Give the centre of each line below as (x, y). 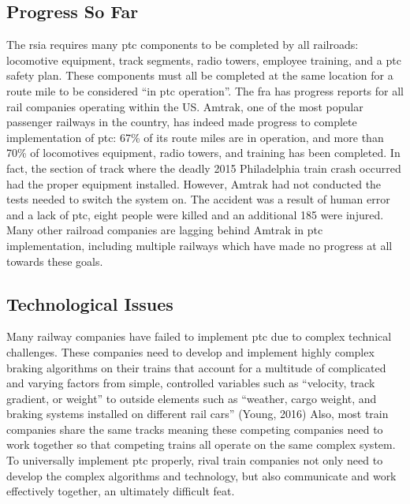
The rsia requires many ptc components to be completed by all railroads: (183, 45)
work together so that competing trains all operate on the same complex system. (201, 444)
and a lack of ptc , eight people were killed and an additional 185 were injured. (195, 214)
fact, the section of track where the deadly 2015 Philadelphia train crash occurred (204, 168)
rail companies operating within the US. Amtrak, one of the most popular (185, 106)
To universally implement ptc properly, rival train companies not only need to (195, 460)
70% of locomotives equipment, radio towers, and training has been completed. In (203, 153)
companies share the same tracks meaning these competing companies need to (195, 429)
